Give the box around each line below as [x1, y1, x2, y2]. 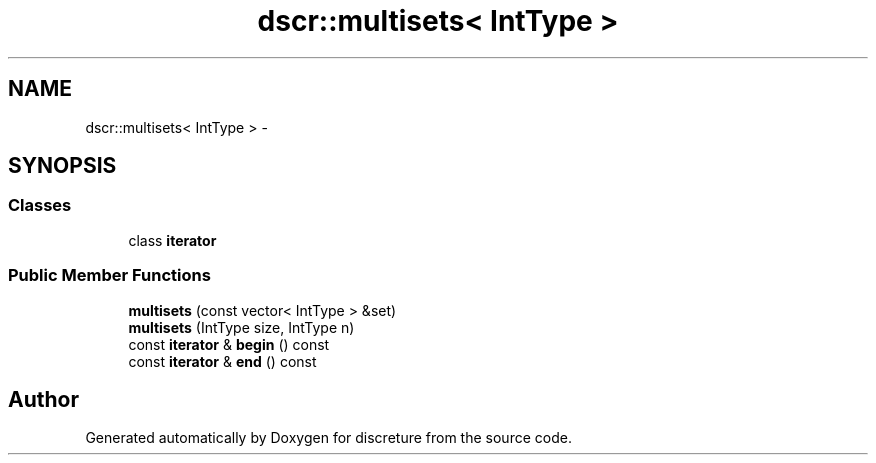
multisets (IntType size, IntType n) [128, 318, 355, 336]
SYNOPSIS [8, 153, 117, 179]
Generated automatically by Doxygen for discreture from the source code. [85, 429, 572, 447]
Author [8, 386, 79, 412]
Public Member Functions [8, 265, 211, 286]
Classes [8, 195, 72, 216]
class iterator [128, 231, 217, 249]
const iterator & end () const [128, 352, 317, 370]
